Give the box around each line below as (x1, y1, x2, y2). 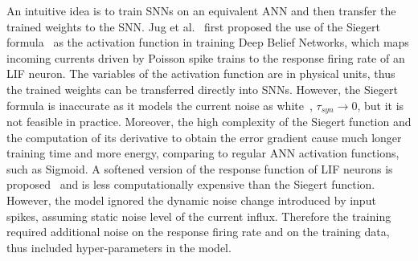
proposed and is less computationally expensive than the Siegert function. (6, 176, 375, 193)
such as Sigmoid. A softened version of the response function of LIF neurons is (6, 160, 393, 177)
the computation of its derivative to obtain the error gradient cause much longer (6, 128, 402, 145)
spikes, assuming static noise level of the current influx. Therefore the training (6, 207, 391, 224)
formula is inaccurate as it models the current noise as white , (6, 96, 313, 113)
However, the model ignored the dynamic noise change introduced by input (6, 191, 376, 208)
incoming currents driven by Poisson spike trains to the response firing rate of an (6, 49, 405, 66)
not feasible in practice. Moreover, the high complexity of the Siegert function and (6, 113, 412, 130)
